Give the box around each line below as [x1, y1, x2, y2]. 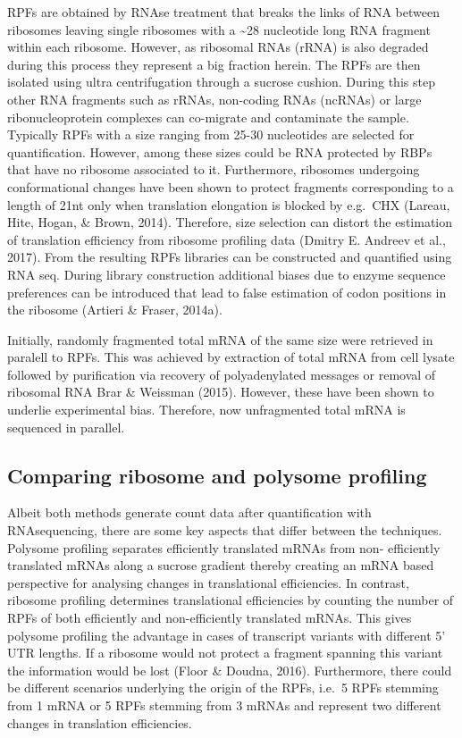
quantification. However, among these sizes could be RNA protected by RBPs [7, 142, 433, 161]
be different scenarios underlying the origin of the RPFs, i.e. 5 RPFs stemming [7, 678, 439, 697]
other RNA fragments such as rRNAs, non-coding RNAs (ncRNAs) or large [7, 89, 422, 108]
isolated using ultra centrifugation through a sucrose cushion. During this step [7, 72, 435, 91]
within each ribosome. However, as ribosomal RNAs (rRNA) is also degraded [7, 38, 429, 56]
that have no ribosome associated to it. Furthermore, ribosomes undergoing [7, 160, 420, 179]
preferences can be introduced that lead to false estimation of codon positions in [7, 282, 447, 301]
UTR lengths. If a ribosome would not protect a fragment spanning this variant [7, 643, 443, 662]
